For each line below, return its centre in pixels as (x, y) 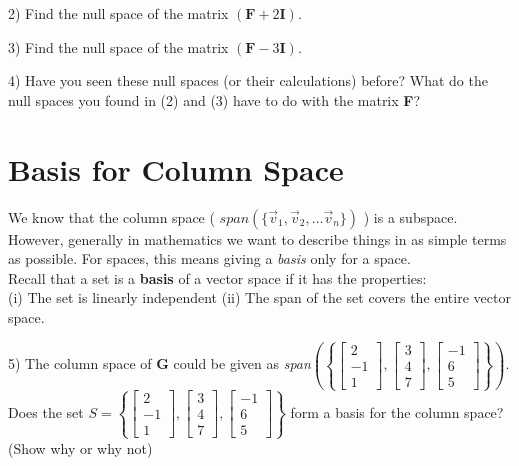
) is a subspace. (410, 216)
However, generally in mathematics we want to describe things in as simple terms (257, 238)
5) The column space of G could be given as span (159, 363)
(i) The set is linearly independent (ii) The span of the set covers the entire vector (259, 297)
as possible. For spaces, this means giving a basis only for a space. (209, 258)
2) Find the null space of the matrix (118, 13)
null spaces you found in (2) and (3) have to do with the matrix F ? (214, 99)
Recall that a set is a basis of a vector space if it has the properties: (217, 277)
